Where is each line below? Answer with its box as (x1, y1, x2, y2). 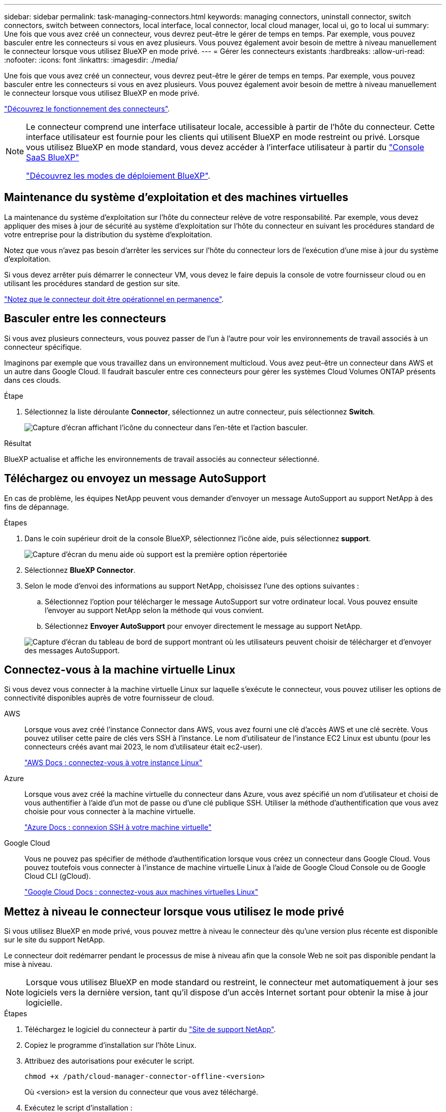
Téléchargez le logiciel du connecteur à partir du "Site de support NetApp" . (24, 1025, 276, 1034)
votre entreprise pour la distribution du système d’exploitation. (4, 230, 212, 239)
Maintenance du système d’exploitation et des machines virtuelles (4, 191, 348, 204)
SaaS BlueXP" (26, 152, 79, 162)
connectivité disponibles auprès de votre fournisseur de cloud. (4, 693, 214, 703)
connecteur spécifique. (4, 342, 82, 351)
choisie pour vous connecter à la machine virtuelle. (24, 807, 196, 816)
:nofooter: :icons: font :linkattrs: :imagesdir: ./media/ (4, 55, 178, 64)
